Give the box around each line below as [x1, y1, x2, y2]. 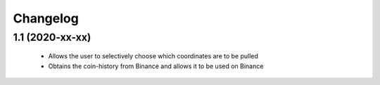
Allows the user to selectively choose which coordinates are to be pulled [48, 52, 258, 60]
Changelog [13, 11, 79, 26]
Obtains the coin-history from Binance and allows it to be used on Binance [48, 62, 264, 70]
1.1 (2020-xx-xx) [13, 31, 91, 44]
